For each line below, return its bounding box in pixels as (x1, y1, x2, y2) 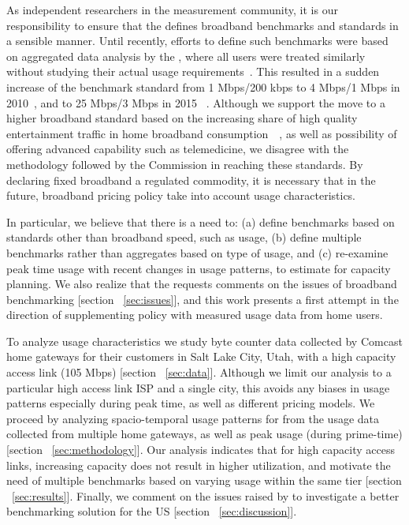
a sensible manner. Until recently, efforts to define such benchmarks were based (6, 32, 389, 49)
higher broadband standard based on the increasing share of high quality (6, 110, 358, 126)
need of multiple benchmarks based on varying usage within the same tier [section (6, 472, 402, 489)
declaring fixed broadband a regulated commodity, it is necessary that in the (6, 171, 376, 188)
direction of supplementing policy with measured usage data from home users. (6, 306, 383, 323)
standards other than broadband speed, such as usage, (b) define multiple (6, 229, 362, 246)
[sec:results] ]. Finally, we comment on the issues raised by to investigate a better (12, 487, 400, 504)
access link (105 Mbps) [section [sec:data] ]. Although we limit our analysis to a (6, 364, 392, 381)
